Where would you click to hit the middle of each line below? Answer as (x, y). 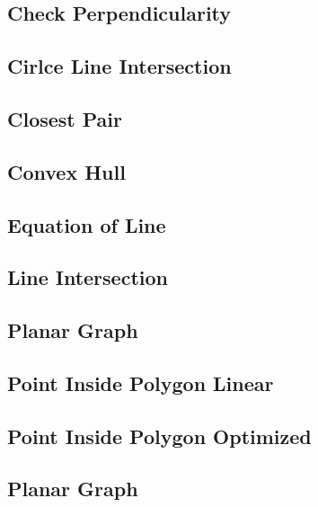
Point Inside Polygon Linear (141, 382)
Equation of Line (87, 224)
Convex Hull (66, 171)
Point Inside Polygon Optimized (159, 436)
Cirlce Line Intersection (119, 66)
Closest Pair (65, 118)
